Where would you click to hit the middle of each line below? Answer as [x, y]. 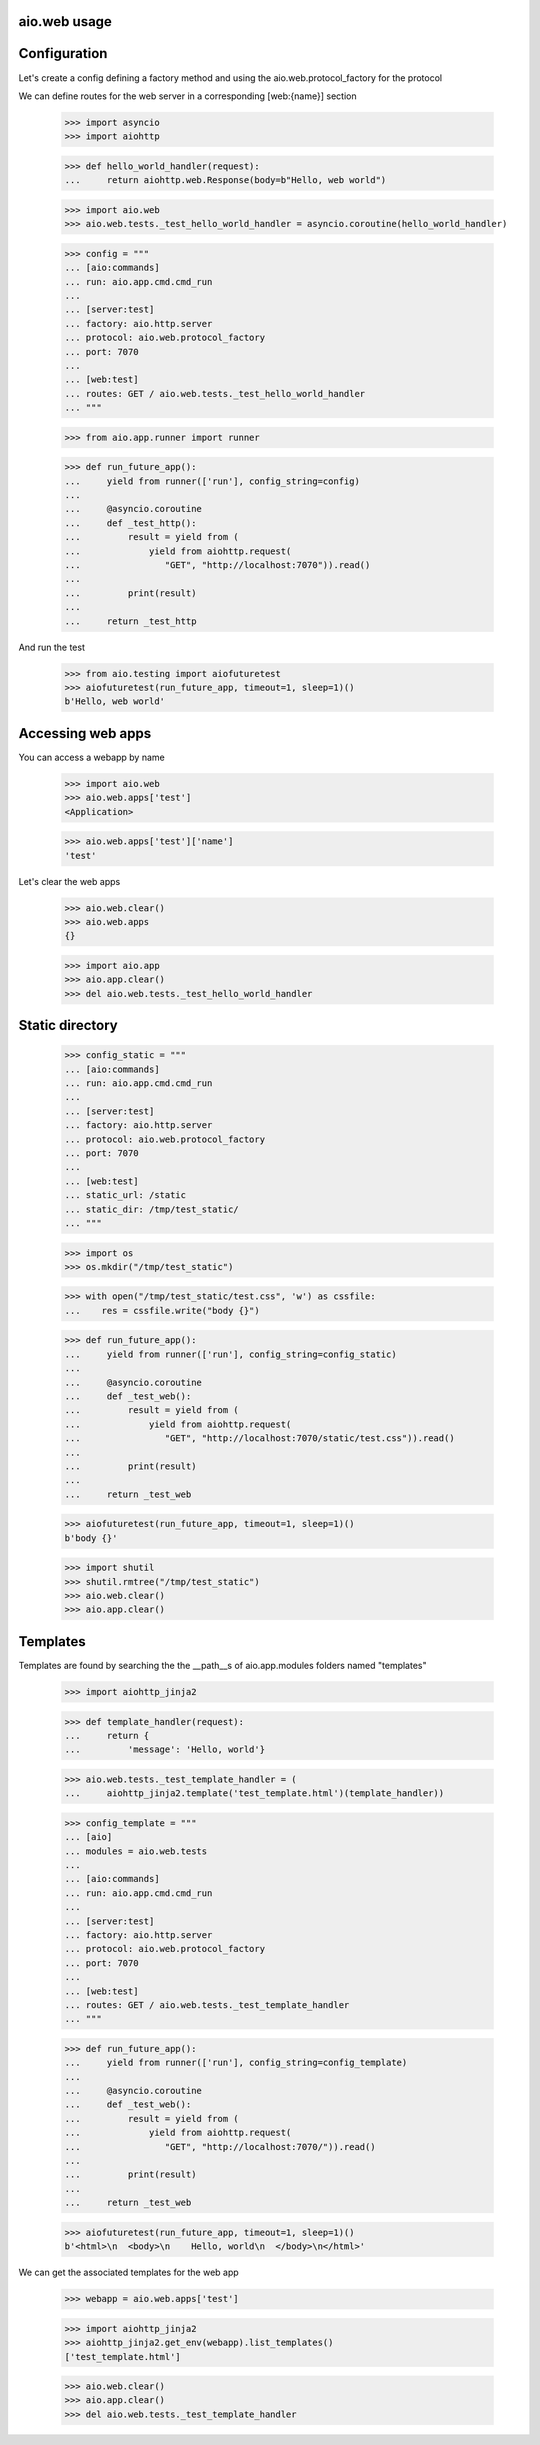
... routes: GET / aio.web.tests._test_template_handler [207, 2004]
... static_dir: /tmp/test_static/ [151, 1209]
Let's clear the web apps [69, 881]
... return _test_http [130, 621]
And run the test [51, 647]
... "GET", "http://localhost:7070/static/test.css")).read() [259, 1438]
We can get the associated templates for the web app [128, 2272]
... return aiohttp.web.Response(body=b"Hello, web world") [225, 180]
